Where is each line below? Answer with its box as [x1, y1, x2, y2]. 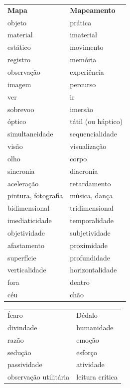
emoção [76, 334, 99, 345]
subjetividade [70, 227, 111, 238]
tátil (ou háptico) [70, 116, 123, 127]
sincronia [7, 165, 35, 176]
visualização [70, 141, 107, 151]
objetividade [7, 227, 45, 238]
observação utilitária [7, 372, 70, 382]
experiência [70, 66, 104, 77]
